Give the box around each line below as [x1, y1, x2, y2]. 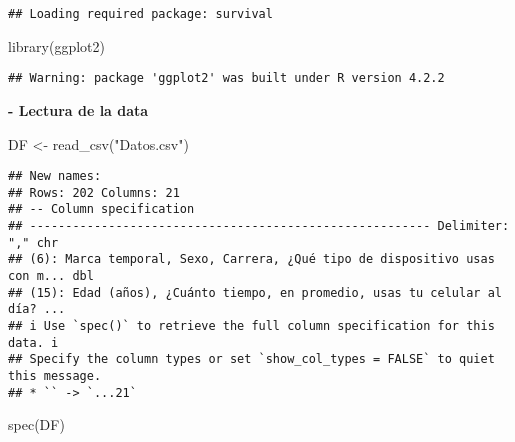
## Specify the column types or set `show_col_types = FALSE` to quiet [8, 352, 495, 367]
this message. [8, 368, 102, 383]
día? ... [8, 302, 66, 317]
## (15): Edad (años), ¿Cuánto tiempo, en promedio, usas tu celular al [8, 285, 502, 300]
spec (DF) [8, 414, 65, 435]
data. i [8, 335, 59, 350]
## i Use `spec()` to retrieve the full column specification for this [8, 319, 495, 333]
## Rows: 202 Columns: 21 [8, 185, 180, 200]
